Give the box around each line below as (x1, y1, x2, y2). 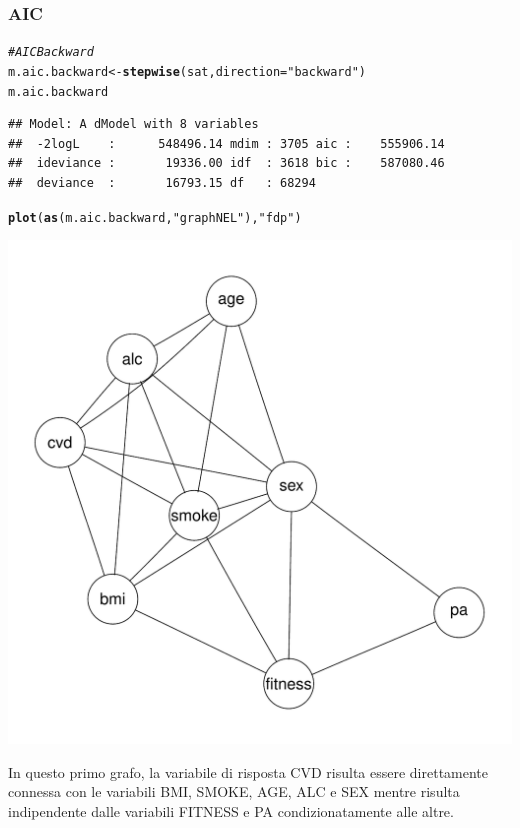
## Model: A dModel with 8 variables (8, 117, 259, 132)
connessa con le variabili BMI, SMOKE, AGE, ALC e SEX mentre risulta (8, 781, 460, 802)
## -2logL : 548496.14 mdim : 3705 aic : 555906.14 (8, 136, 445, 151)
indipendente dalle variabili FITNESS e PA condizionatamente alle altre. (8, 801, 454, 821)
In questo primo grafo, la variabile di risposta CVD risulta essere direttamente (8, 761, 489, 782)
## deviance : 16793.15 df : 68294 (8, 175, 316, 190)
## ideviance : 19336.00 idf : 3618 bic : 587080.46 (8, 156, 445, 171)
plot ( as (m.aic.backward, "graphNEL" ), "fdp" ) (8, 210, 302, 225)
